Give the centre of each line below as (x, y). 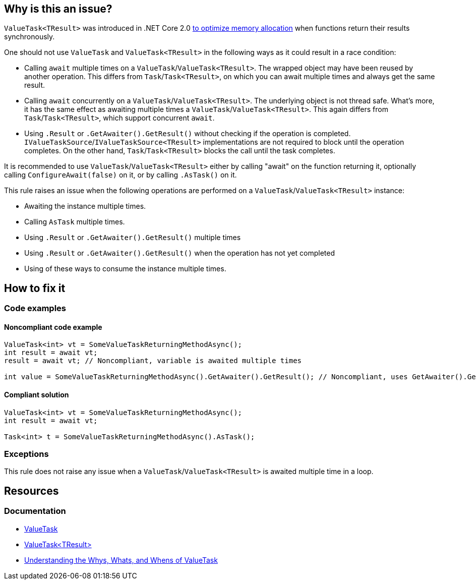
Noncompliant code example (53, 327)
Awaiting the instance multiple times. (85, 206)
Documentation (35, 511)
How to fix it (35, 288)
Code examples (35, 308)
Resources (32, 491)
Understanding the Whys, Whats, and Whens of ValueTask (121, 560)
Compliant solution (37, 395)
